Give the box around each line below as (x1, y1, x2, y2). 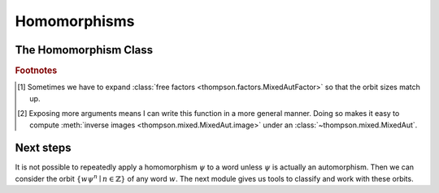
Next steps (15, 141, 72, 155)
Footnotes (15, 65, 58, 76)
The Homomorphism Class (15, 43, 154, 57)
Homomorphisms (15, 12, 135, 30)
